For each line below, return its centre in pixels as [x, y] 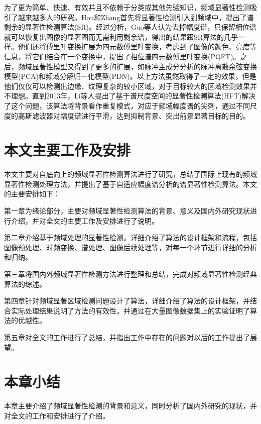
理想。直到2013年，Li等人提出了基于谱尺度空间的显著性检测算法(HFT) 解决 [133, 96]
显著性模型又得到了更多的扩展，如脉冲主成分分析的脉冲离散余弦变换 [144, 66]
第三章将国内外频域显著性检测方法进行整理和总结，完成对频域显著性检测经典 [130, 274]
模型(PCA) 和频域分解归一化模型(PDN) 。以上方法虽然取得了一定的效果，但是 [130, 76]
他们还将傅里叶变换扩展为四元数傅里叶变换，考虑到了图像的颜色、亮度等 [137, 46]
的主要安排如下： [32, 194]
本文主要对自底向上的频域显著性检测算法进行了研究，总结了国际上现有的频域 [130, 174]
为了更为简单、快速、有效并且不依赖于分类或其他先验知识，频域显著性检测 [127, 7]
